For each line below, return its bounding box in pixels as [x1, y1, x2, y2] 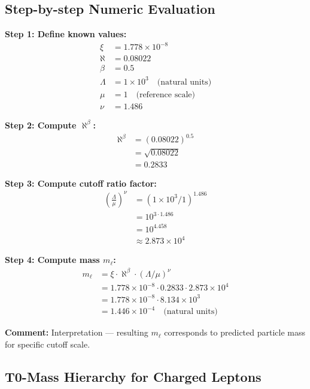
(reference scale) [136, 90, 195, 99]
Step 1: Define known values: [5, 28, 127, 40]
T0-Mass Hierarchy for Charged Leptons [5, 367, 262, 385]
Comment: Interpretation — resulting [5, 326, 148, 339]
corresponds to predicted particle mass [164, 326, 306, 339]
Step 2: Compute [5, 118, 77, 131]
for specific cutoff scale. [5, 337, 90, 350]
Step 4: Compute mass [5, 253, 100, 266]
